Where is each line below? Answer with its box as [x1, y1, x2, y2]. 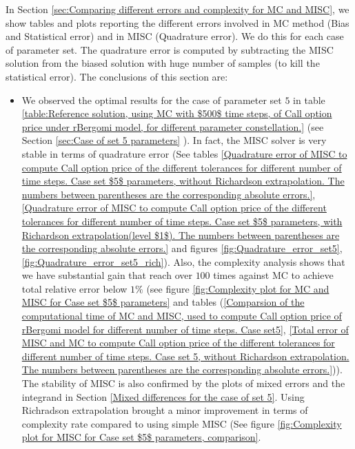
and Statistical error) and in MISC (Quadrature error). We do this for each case [6, 29, 344, 43]
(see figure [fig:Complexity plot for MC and [146, 281, 329, 295]
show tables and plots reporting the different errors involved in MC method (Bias [6, 15, 349, 30]
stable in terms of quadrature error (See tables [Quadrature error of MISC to [21, 146, 347, 160]
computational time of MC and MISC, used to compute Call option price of [21, 309, 342, 323]
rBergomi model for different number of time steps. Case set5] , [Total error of [21, 322, 349, 336]
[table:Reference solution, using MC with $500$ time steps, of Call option [21, 106, 332, 121]
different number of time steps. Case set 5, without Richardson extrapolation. [21, 348, 349, 363]
